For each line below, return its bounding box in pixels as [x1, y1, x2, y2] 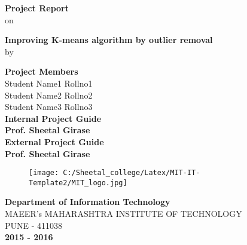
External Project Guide [5, 135, 104, 148]
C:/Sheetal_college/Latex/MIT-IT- [63, 169, 200, 177]
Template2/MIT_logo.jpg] [29, 178, 127, 187]
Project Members [5, 65, 78, 78]
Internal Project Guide [5, 112, 102, 124]
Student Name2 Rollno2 [5, 88, 93, 101]
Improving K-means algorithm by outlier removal [5, 33, 213, 46]
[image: [29, 169, 59, 177]
